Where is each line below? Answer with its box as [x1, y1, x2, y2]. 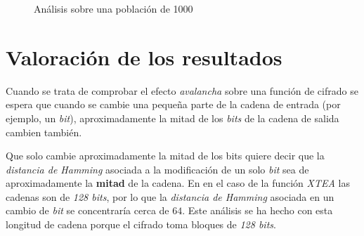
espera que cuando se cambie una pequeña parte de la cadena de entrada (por [6, 97, 341, 112]
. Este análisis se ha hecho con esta [182, 203, 333, 218]
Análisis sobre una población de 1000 [34, 1, 193, 15]
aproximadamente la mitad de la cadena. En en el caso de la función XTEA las [6, 176, 350, 190]
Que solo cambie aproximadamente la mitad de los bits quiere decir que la [6, 148, 325, 163]
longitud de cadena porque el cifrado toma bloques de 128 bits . [6, 217, 276, 232]
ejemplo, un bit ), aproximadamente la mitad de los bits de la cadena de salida [6, 110, 339, 125]
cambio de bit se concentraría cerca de [6, 203, 169, 218]
